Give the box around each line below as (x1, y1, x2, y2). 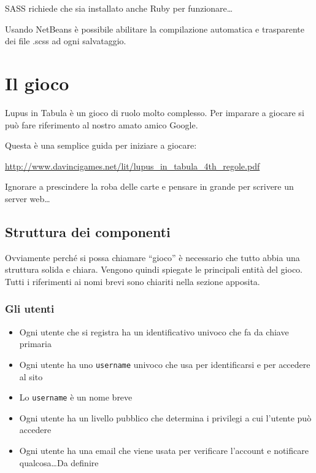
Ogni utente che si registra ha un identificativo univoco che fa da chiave (19, 325, 289, 338)
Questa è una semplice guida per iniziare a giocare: (5, 139, 197, 152)
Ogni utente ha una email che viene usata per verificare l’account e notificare (19, 444, 309, 456)
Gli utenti (5, 301, 55, 316)
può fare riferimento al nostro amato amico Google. (5, 118, 198, 131)
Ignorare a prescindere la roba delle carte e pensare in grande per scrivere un (5, 180, 294, 193)
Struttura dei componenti (5, 222, 171, 241)
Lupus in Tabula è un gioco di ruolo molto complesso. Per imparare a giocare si (5, 106, 304, 119)
